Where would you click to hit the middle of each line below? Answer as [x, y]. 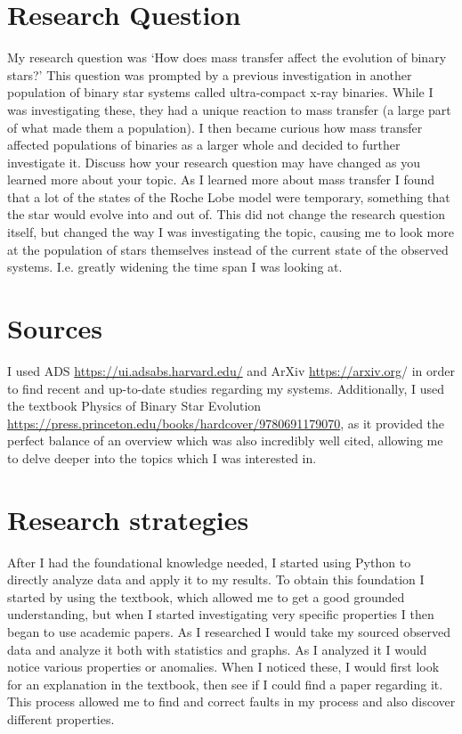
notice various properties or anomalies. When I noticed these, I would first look [223, 667]
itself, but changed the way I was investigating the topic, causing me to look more [231, 232]
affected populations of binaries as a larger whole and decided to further [204, 145]
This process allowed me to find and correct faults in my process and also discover [231, 701]
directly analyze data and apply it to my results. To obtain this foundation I [216, 579]
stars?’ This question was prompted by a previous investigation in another [210, 74]
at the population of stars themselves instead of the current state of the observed [228, 249]
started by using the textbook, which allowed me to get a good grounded [206, 596]
